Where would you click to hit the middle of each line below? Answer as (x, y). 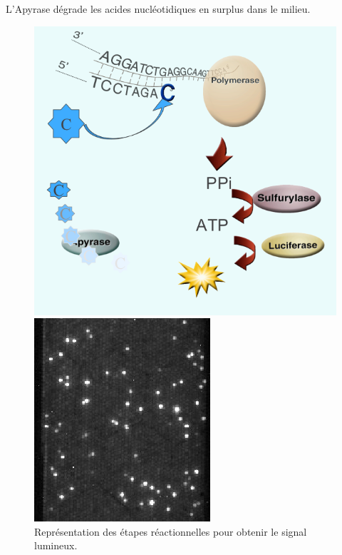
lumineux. (56, 545)
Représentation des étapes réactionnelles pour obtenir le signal (171, 531)
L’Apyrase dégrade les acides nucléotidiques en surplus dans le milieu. (158, 9)
